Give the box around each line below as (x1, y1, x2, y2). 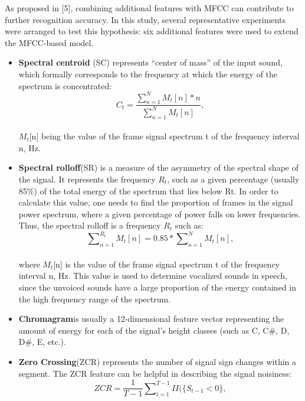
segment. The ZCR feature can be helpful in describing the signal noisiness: (18, 367, 291, 379)
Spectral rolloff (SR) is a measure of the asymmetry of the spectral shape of (18, 161, 299, 174)
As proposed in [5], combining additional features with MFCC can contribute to (5, 2, 294, 14)
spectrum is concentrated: (18, 79, 112, 92)
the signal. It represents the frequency (18, 173, 156, 185)
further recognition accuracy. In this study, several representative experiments (5, 13, 286, 25)
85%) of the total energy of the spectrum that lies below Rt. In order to (18, 184, 278, 197)
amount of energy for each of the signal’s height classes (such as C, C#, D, (18, 324, 290, 336)
